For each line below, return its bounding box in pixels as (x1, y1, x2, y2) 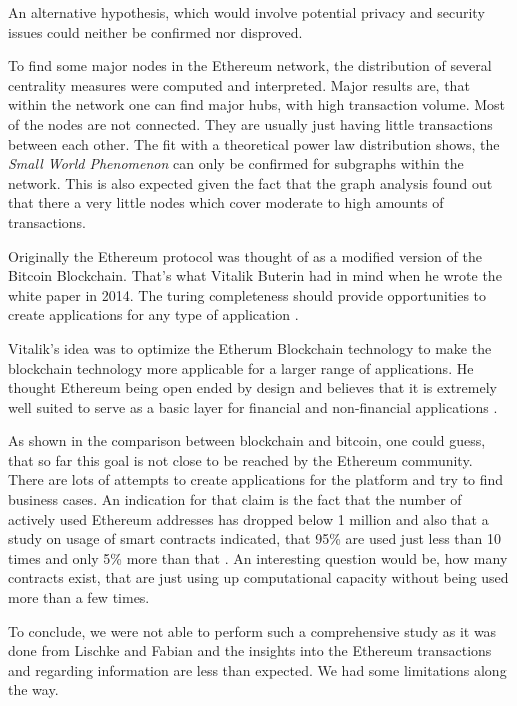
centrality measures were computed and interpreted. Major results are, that (8, 74, 470, 95)
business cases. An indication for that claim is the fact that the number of (8, 489, 462, 510)
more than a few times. (8, 587, 150, 608)
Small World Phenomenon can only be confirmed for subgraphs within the (8, 153, 464, 174)
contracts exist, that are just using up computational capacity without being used (8, 567, 509, 588)
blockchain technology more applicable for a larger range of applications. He (8, 357, 474, 378)
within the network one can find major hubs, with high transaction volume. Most (8, 94, 505, 115)
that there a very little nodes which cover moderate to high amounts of (8, 192, 444, 213)
